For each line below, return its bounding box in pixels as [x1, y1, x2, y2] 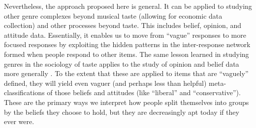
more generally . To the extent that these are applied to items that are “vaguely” [4, 68, 249, 78]
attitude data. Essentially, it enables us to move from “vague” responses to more [4, 29, 246, 40]
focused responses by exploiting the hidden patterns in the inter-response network [4, 39, 251, 50]
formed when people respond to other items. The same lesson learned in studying [4, 49, 249, 59]
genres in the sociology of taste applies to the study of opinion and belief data [4, 58, 239, 69]
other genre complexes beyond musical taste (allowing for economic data [4, 10, 223, 21]
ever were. [4, 116, 34, 127]
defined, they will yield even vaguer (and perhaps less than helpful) [4, 77, 207, 88]
